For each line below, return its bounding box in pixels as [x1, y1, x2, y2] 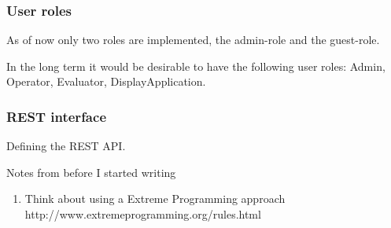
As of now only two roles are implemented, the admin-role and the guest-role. [6, 31, 380, 48]
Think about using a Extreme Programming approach [24, 190, 286, 207]
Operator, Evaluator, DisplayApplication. [6, 73, 206, 90]
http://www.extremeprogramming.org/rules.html [24, 206, 261, 222]
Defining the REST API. [6, 138, 126, 154]
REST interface [6, 106, 106, 126]
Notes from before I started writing [6, 164, 176, 180]
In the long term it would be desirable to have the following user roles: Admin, [6, 57, 385, 74]
